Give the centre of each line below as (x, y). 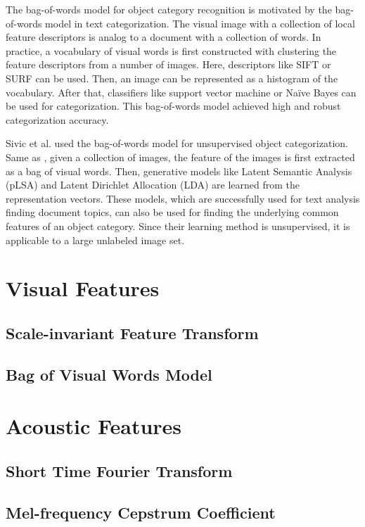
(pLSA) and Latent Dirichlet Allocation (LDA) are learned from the (153, 185)
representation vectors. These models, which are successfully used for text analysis (183, 198)
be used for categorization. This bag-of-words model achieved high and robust (173, 106)
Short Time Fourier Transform (119, 470)
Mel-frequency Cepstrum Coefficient (141, 512)
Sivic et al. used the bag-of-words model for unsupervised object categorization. (177, 143)
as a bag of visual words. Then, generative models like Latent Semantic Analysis (179, 171)
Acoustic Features (94, 426)
